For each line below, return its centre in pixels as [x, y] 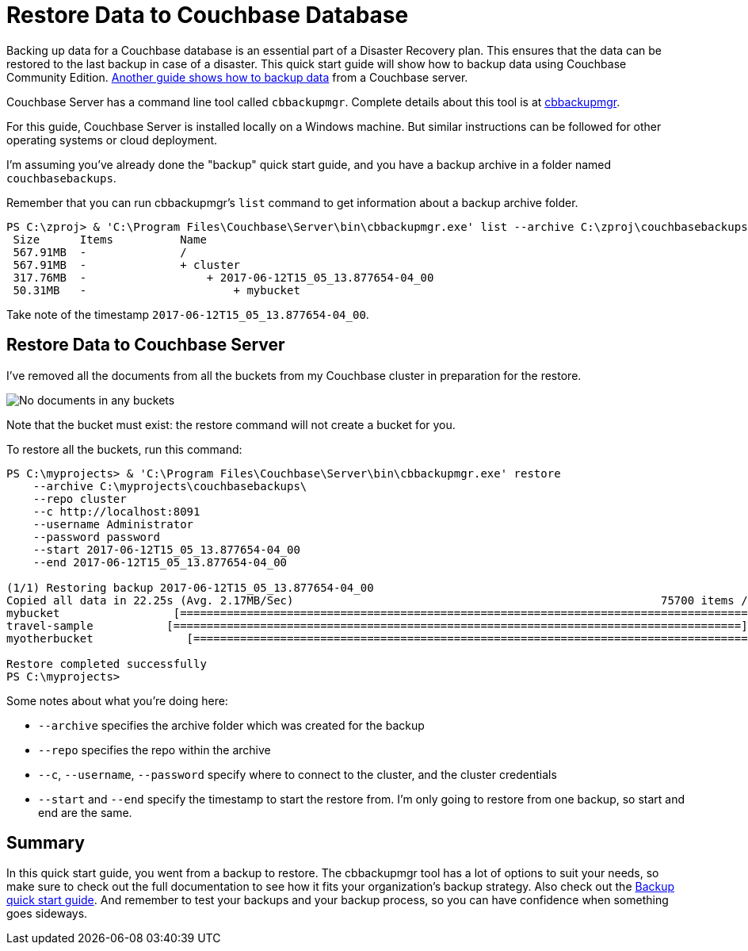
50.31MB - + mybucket [156, 290]
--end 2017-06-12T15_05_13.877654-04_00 [160, 562]
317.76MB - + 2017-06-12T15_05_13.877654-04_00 [223, 277]
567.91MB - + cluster [127, 265]
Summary [46, 843]
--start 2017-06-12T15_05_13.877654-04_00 [166, 549]
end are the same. [85, 812]
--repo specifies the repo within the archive [155, 750]
